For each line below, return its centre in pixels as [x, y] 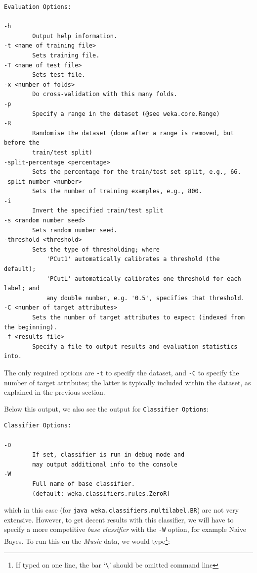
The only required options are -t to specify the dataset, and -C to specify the [122, 372]
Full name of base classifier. [84, 484]
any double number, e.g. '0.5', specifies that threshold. [145, 298]
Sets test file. [59, 75]
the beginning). [31, 327]
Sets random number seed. [75, 230]
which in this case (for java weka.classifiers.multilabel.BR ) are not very [122, 510]
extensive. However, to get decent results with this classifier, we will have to [119, 519]
